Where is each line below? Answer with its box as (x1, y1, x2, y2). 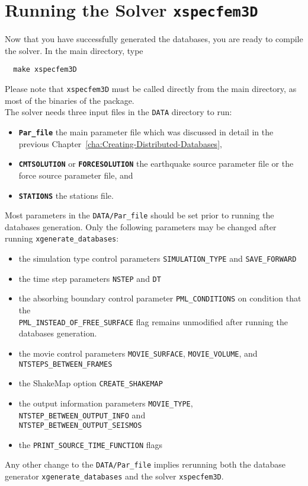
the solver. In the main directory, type (5, 44, 143, 56)
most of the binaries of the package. (5, 94, 134, 106)
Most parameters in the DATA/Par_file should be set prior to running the (5, 209, 274, 221)
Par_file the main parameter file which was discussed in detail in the (18, 126, 274, 138)
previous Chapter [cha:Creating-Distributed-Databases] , (18, 137, 222, 150)
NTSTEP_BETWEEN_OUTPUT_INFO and (18, 408, 146, 421)
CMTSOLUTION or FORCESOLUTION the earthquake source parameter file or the (18, 157, 294, 170)
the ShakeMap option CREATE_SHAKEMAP (18, 377, 163, 389)
